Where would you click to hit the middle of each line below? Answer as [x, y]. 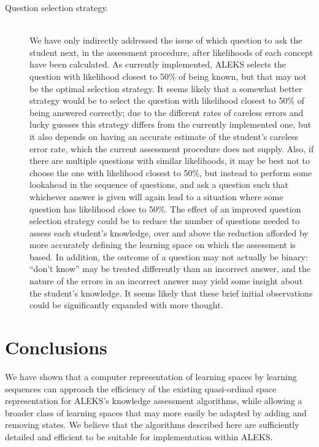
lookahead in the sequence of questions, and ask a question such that [159, 185]
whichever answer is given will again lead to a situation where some [156, 196]
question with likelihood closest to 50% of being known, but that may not [168, 76]
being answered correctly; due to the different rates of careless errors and [167, 112]
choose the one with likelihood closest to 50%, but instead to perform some [171, 172]
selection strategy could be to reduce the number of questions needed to [165, 221]
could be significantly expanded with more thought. [126, 305]
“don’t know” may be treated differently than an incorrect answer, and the [170, 269]
